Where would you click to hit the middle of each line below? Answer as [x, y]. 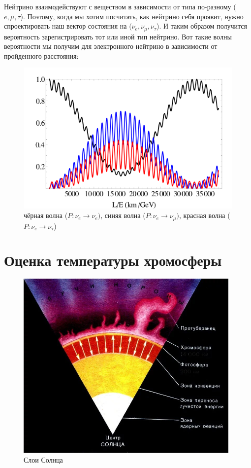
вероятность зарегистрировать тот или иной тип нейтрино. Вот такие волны [118, 36]
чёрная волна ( [46, 215]
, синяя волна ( [123, 215]
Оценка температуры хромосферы [113, 260]
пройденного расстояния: [41, 55]
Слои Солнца [43, 459]
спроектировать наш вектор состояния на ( [68, 26]
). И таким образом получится [202, 26]
